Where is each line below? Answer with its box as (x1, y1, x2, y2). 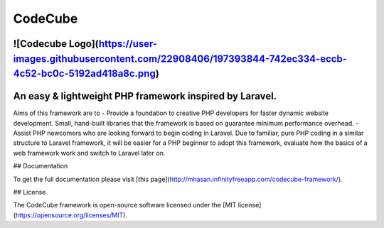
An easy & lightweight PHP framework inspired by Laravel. (13, 90, 277, 102)
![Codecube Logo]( (13, 38, 100, 50)
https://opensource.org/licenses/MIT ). (15, 210, 128, 219)
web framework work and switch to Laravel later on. (13, 148, 166, 157)
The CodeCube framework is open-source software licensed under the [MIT (13, 201, 237, 210)
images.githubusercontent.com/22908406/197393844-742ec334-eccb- (13, 53, 348, 65)
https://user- (98, 38, 158, 50)
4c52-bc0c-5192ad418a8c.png (13, 67, 156, 80)
